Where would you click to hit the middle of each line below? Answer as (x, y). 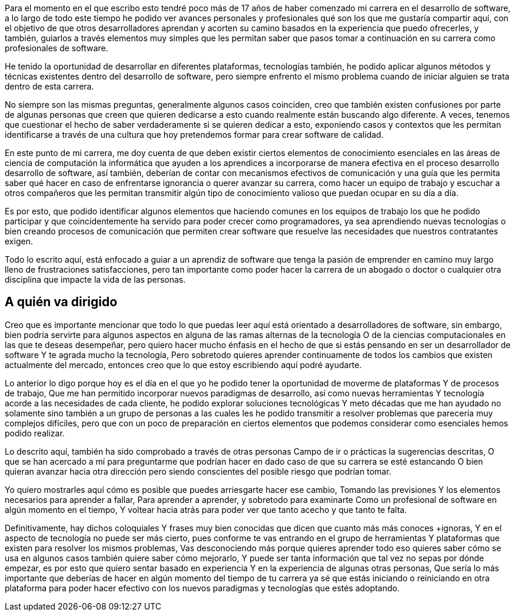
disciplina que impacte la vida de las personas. (95, 279)
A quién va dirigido (61, 302)
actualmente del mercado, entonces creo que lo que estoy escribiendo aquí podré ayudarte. (183, 365)
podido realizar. (35, 433)
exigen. (19, 241)
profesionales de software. (57, 48)
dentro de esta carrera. (49, 86)
